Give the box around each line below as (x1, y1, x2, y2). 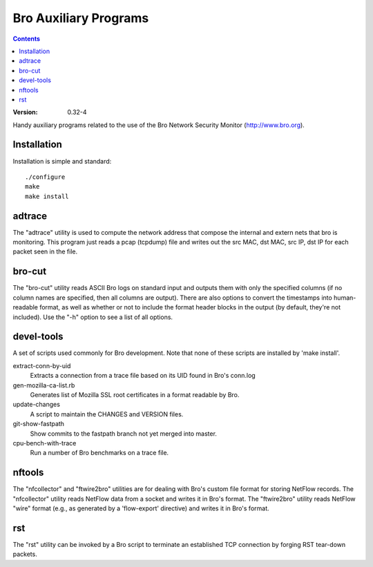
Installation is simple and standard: (12, 157, 112, 165)
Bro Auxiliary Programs (12, 10, 149, 26)
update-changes (12, 401, 60, 409)
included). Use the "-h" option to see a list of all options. (12, 313, 173, 321)
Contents (12, 35, 41, 43)
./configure (25, 173, 66, 181)
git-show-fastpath (12, 420, 65, 428)
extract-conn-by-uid (12, 361, 71, 369)
